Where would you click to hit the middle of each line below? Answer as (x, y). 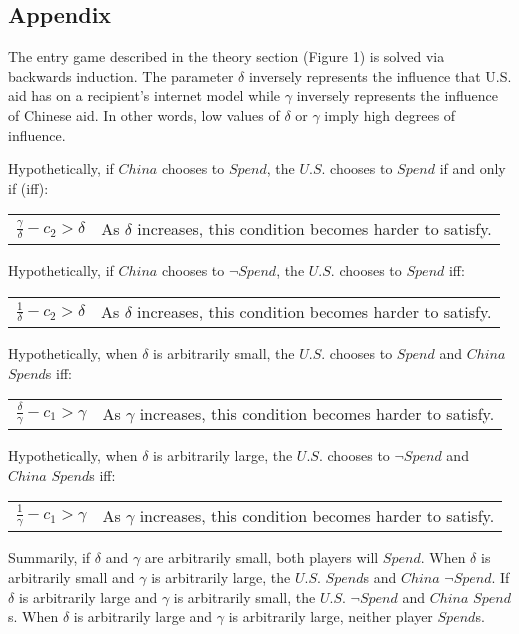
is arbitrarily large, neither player (330, 616)
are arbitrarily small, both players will (261, 557)
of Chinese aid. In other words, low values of (144, 114)
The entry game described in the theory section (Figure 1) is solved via (226, 56)
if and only (472, 168)
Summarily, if (49, 557)
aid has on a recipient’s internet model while (144, 95)
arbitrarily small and (71, 576)
